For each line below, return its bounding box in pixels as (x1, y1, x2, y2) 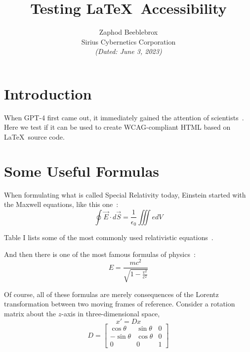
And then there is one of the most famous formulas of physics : (4, 249, 196, 259)
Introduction (4, 83, 92, 103)
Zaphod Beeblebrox (99, 27, 158, 37)
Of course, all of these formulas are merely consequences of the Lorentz (4, 289, 219, 299)
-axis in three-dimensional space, (61, 308, 160, 318)
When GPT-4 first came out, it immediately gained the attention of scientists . (4, 112, 244, 122)
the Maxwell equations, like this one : (4, 199, 119, 209)
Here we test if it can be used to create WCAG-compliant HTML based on (4, 122, 231, 132)
